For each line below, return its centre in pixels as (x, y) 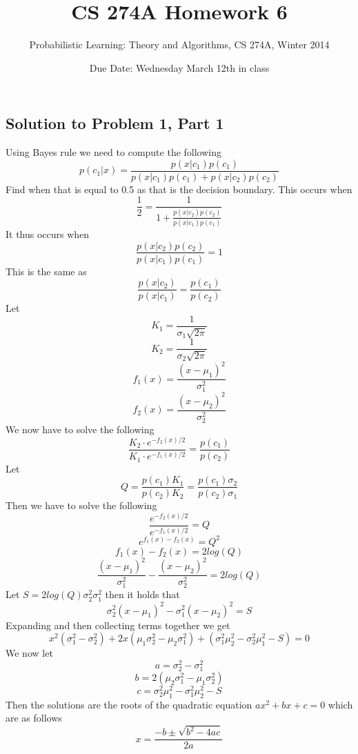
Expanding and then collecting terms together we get (118, 625)
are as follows (34, 718)
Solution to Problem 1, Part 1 (115, 123)
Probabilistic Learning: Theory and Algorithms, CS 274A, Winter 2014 (179, 44)
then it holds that (142, 594)
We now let (29, 653)
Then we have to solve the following (81, 505)
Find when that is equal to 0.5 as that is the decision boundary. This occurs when (179, 189)
